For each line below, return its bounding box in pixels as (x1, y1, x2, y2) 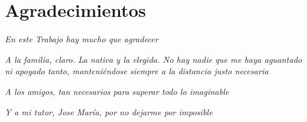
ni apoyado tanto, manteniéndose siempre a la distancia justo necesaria (5, 65, 269, 77)
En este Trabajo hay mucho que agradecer (5, 33, 159, 45)
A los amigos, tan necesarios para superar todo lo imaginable (5, 85, 229, 97)
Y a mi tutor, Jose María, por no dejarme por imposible (5, 105, 213, 118)
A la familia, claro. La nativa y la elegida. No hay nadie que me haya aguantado (5, 53, 302, 65)
